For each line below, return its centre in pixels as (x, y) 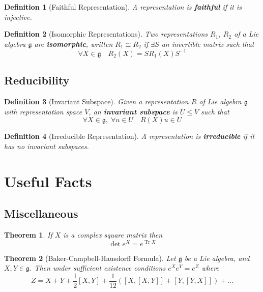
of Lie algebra (220, 101)
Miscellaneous (41, 213)
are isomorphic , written (74, 43)
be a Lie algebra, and (217, 258)
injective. (18, 17)
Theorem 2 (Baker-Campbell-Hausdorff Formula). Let (90, 258)
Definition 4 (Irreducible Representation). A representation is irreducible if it (129, 136)
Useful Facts (48, 181)
